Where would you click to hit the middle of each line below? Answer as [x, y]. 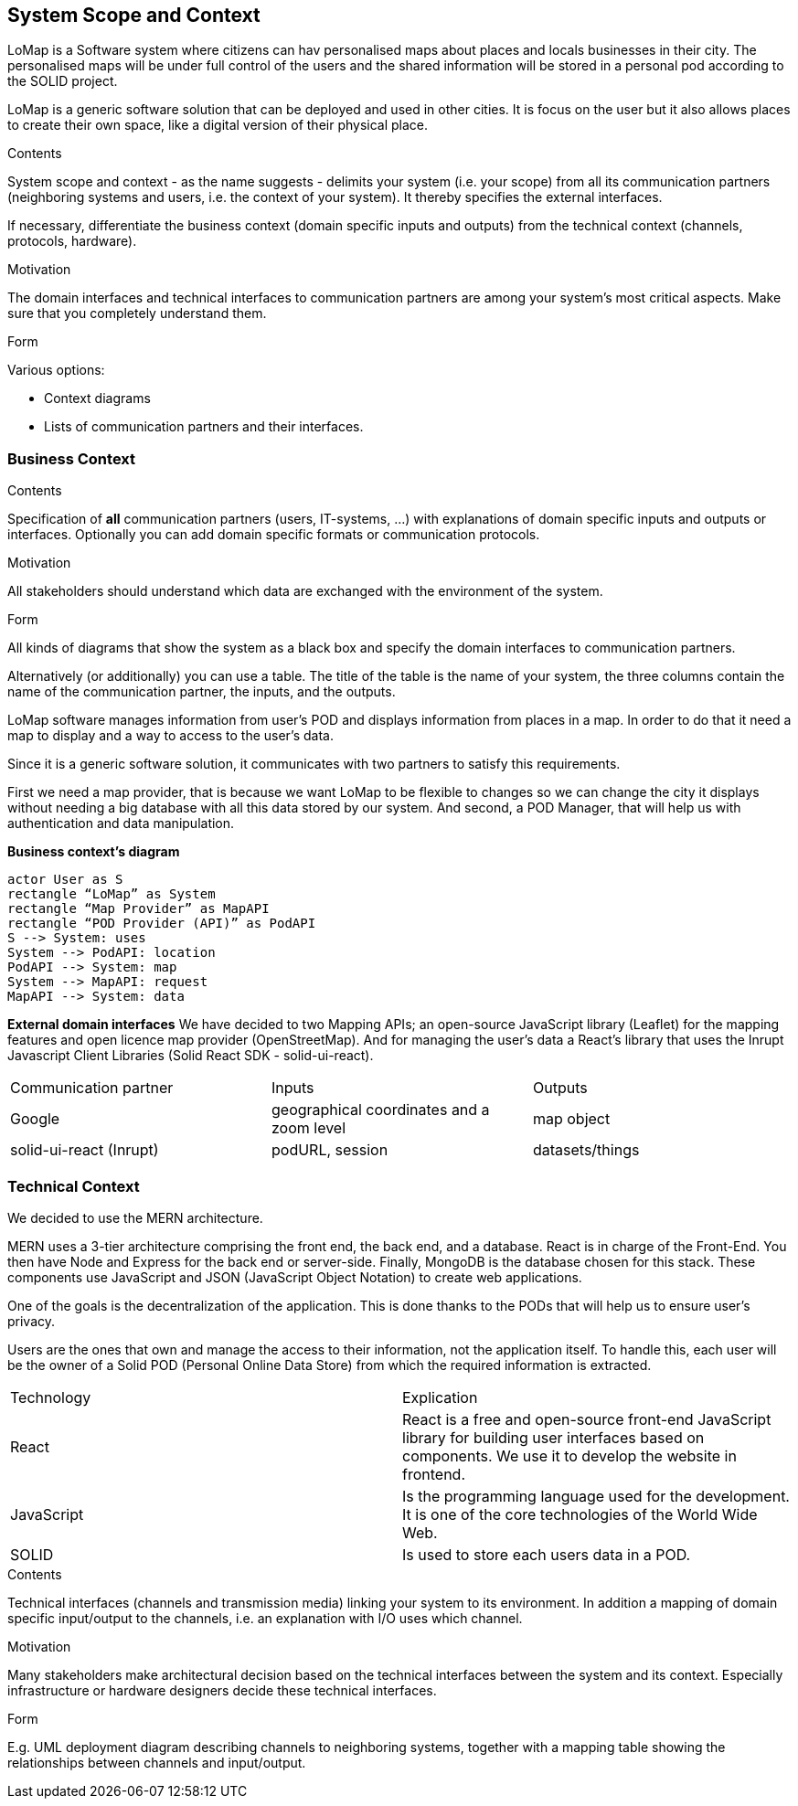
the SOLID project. [63, 81]
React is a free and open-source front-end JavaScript [587, 1419]
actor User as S [65, 880]
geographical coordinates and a [380, 1110]
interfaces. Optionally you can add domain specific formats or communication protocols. [274, 535]
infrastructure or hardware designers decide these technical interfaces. [222, 1690]
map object [571, 1119]
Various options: [56, 370]
